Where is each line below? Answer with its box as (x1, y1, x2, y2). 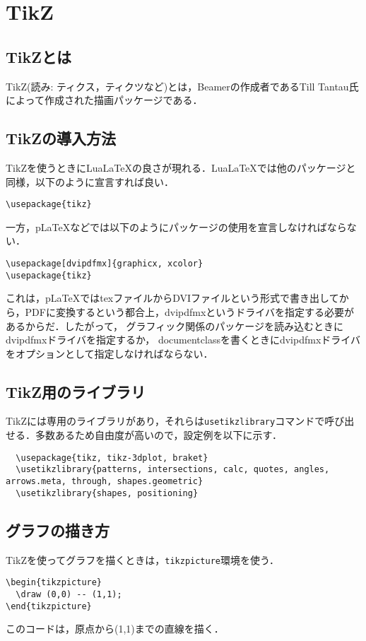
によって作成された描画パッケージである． (6, 93, 203, 107)
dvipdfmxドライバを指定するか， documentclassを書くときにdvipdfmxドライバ (6, 332, 361, 347)
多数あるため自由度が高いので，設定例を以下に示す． (35, 428, 282, 442)
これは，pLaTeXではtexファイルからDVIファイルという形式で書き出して (6, 290, 339, 305)
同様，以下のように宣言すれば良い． (6, 174, 174, 189)
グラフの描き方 (6, 519, 110, 541)
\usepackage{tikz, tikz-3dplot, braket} (16, 452, 208, 463)
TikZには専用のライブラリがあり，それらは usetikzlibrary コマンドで (6, 413, 325, 428)
